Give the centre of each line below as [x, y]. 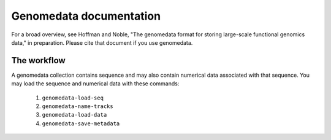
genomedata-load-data [74, 115]
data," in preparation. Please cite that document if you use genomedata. [102, 42]
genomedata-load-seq [73, 98]
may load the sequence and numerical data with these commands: [95, 84]
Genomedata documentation [86, 16]
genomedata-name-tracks [78, 107]
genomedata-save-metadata [81, 123]
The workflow [38, 60]
